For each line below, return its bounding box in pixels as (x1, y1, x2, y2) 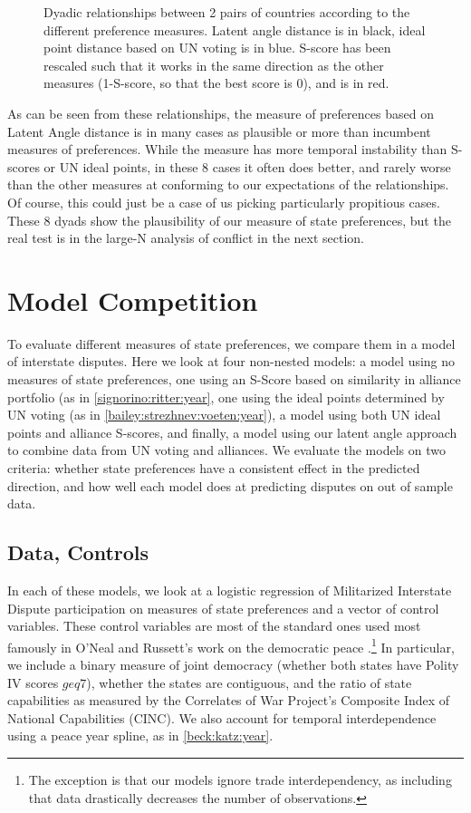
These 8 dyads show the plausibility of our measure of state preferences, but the (7, 210, 451, 229)
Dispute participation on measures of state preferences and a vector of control (7, 598, 439, 617)
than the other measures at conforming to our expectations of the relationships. (7, 175, 449, 194)
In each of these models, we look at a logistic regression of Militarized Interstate (7, 580, 452, 599)
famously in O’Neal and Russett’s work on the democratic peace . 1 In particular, (7, 634, 455, 656)
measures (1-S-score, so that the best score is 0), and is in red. (43, 73, 389, 92)
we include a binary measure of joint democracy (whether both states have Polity (7, 655, 459, 674)
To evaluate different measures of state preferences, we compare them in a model (7, 334, 456, 353)
